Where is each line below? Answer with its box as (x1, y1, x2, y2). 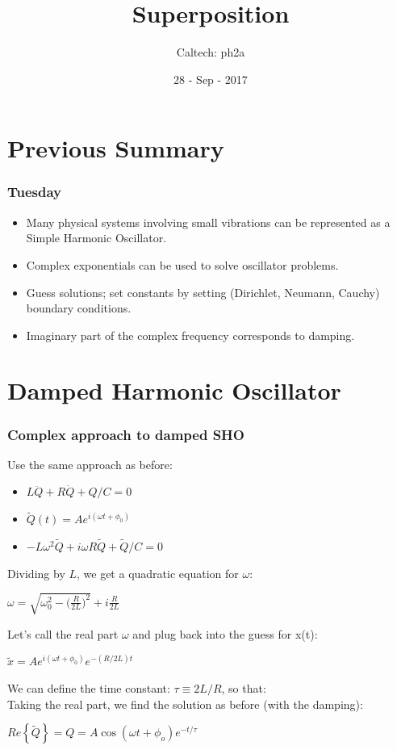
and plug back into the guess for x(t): (132, 625, 318, 642)
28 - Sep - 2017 (173, 70, 248, 87)
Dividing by (7, 564, 65, 581)
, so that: (221, 680, 266, 697)
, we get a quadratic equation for (77, 564, 239, 581)
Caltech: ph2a (176, 44, 245, 61)
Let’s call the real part (7, 625, 119, 642)
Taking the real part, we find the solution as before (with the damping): (7, 695, 363, 712)
